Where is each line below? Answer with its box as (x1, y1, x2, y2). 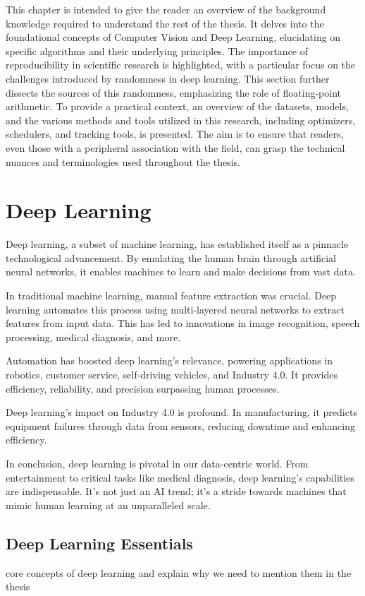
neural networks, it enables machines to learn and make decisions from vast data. (6, 264, 356, 279)
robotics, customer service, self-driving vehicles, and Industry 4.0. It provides (6, 367, 338, 381)
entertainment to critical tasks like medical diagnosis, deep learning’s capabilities (6, 470, 354, 484)
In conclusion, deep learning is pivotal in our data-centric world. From (6, 455, 309, 470)
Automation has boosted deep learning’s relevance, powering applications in (6, 353, 333, 368)
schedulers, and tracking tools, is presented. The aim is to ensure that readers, (6, 126, 344, 141)
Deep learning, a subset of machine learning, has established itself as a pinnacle (6, 237, 349, 251)
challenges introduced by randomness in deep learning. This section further (6, 71, 330, 85)
